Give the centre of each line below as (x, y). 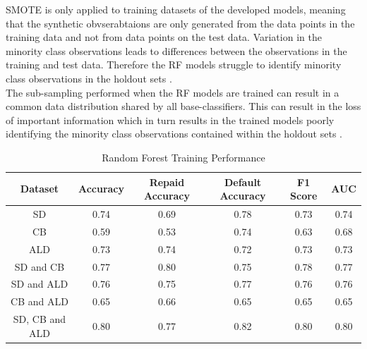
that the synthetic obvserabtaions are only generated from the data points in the (180, 23)
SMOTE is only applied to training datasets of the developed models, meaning (176, 9)
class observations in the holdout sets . (89, 78)
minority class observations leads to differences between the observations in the (176, 50)
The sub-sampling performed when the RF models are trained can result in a (173, 92)
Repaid (167, 182)
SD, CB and (40, 319)
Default (243, 182)
